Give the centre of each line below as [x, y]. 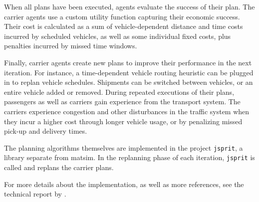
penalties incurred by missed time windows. [71, 46]
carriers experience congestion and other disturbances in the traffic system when [127, 111]
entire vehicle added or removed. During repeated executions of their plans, [119, 92]
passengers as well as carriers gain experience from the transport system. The [122, 101]
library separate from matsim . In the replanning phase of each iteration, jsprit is [129, 157]
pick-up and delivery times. [46, 131]
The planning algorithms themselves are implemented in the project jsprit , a [124, 147]
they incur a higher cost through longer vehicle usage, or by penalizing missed [123, 121]
